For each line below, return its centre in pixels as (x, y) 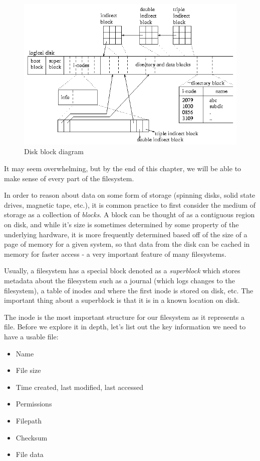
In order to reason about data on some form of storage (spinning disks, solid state (130, 195)
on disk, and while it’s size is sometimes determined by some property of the (121, 224)
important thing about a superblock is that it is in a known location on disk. (122, 300)
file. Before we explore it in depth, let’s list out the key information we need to (125, 327)
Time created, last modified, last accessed (80, 387)
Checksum (32, 437)
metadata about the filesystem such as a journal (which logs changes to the (119, 280)
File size (28, 370)
